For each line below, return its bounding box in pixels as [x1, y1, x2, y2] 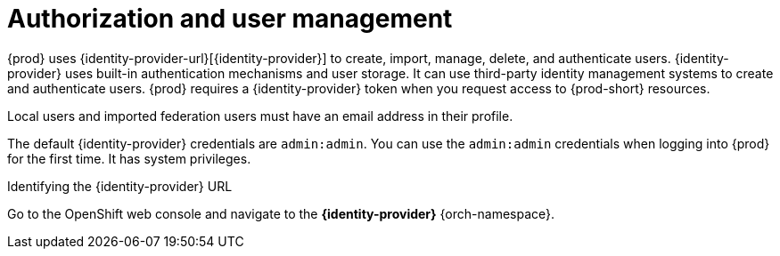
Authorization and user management [7, 4, 453, 34]
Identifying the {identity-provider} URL [7, 178, 233, 194]
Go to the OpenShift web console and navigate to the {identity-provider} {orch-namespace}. [7, 205, 555, 221]
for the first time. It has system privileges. [7, 150, 251, 166]
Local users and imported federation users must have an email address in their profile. [7, 108, 513, 124]
